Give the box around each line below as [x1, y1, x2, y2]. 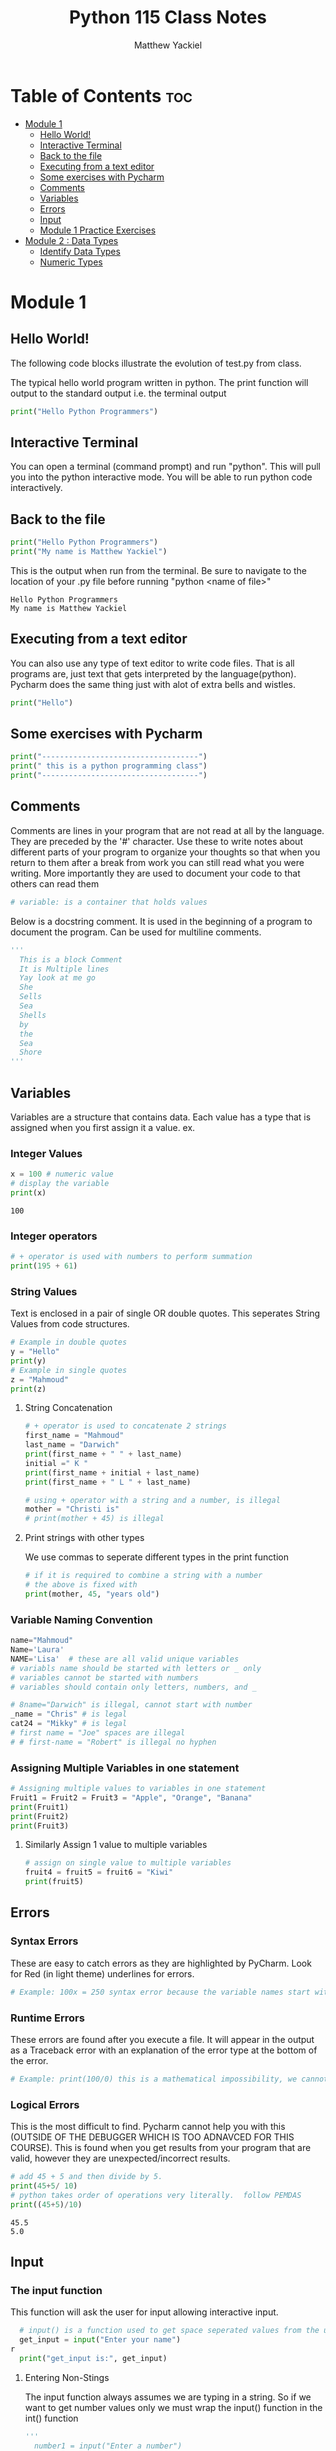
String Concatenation [24, 1402, 113, 1414]
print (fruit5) [24, 1877, 84, 1887]
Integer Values [10, 1146, 83, 1160]
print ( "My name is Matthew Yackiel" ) [10, 547, 168, 557]
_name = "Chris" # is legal [10, 1709, 128, 1720]
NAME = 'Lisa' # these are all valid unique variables [10, 1654, 240, 1664]
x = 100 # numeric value [10, 1169, 114, 1180]
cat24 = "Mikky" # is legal [10, 1719, 128, 1729]
